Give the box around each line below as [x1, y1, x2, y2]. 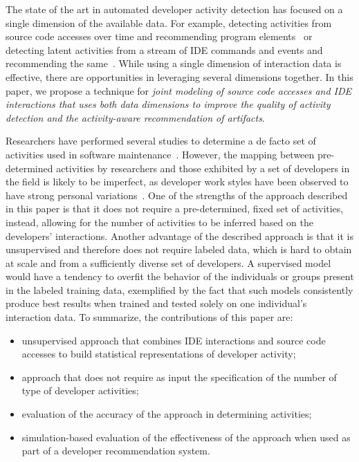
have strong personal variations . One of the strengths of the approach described [6, 187, 348, 202]
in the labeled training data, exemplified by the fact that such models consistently [6, 282, 353, 297]
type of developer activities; [21, 383, 139, 398]
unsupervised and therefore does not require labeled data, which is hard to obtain [6, 242, 352, 257]
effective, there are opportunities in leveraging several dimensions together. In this [6, 69, 353, 84]
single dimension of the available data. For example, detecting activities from [6, 15, 332, 30]
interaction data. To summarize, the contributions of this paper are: [6, 310, 293, 324]
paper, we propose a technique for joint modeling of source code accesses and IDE [6, 83, 352, 98]
